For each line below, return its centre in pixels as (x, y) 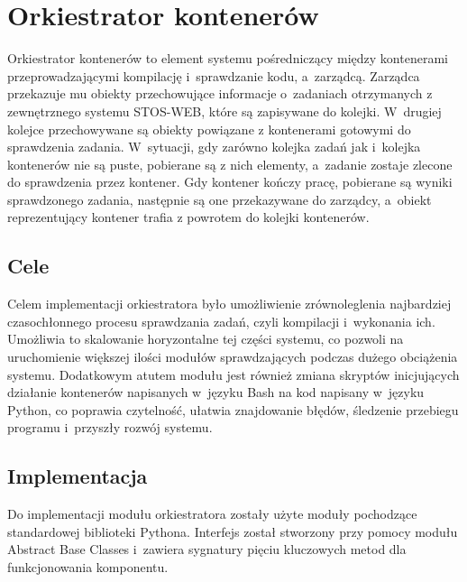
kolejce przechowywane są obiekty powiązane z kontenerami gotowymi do (209, 129)
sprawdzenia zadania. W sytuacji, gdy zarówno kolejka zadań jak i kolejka (214, 147)
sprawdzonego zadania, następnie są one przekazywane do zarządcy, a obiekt (220, 199)
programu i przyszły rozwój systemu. (110, 427)
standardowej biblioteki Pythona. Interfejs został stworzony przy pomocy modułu (233, 531)
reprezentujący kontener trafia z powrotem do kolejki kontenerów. (188, 217)
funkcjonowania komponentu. (88, 567)
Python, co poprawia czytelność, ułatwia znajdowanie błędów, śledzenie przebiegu (233, 409)
